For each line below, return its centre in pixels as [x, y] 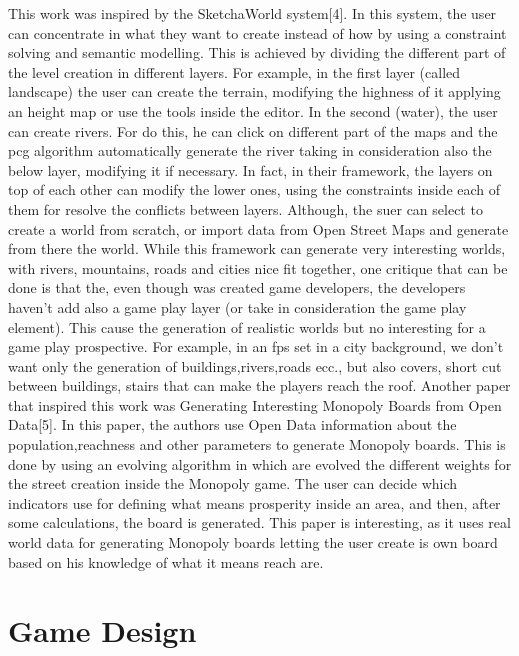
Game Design [102, 630]
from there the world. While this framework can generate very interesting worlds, [257, 248]
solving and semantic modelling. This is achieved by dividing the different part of [257, 52]
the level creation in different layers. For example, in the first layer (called [234, 71]
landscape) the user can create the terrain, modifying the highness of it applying [254, 91]
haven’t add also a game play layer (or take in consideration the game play [237, 306]
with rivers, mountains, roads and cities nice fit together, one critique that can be [258, 267]
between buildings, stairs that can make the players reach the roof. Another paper [259, 385]
